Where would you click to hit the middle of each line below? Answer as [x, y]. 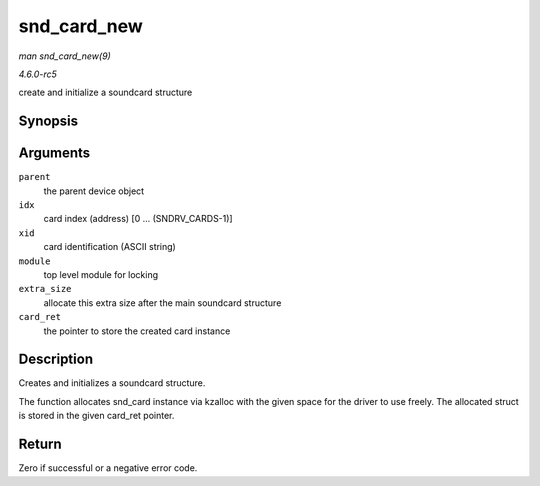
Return [40, 444]
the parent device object [94, 191]
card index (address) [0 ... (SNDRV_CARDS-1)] [138, 219]
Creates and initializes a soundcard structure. [112, 383]
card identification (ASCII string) [110, 247]
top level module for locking [101, 274]
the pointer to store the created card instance [137, 331]
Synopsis [48, 121]
